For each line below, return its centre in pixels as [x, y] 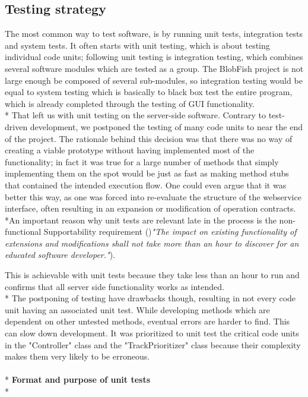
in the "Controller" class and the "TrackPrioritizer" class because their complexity [153, 344]
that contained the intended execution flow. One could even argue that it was [146, 185]
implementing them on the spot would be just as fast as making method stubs [147, 173]
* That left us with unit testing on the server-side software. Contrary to [136, 115]
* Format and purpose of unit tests [78, 379]
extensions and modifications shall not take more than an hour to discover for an [152, 243]
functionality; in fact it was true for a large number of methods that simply [142, 161]
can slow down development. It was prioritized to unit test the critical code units [152, 333]
